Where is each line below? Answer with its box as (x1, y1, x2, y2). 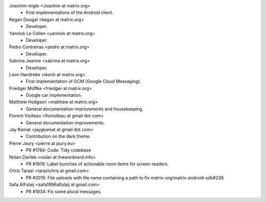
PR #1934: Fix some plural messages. (26, 188, 102, 194)
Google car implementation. (26, 92, 82, 98)
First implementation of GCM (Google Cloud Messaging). (26, 79, 141, 85)
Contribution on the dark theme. (26, 133, 91, 140)
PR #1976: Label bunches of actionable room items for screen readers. (26, 161, 169, 167)
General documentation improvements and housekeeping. (26, 106, 144, 112)
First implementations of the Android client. (26, 10, 113, 16)
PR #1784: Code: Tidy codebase (26, 147, 91, 153)
